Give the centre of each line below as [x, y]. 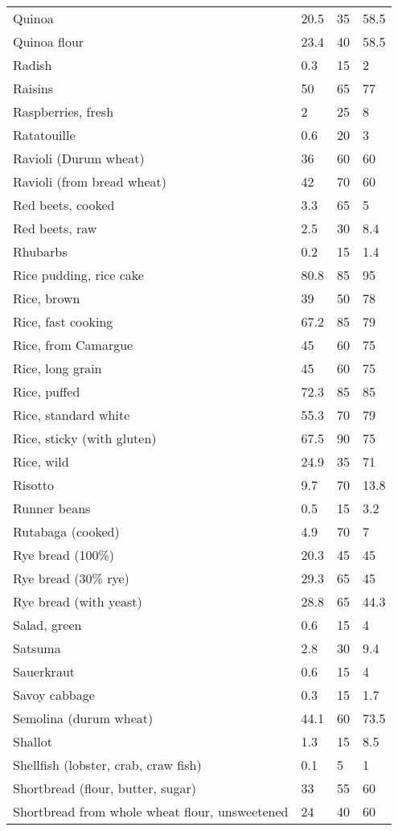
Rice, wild [41, 461]
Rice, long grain [57, 368]
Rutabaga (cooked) [66, 531]
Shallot [33, 741]
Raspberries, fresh [64, 111]
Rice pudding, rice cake [78, 275]
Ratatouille [44, 135]
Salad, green [47, 625]
